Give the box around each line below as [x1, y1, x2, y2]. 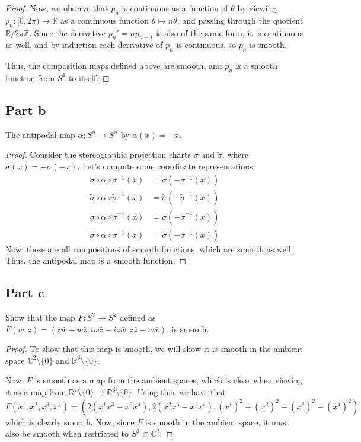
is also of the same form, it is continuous [156, 26, 303, 39]
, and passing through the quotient [177, 14, 304, 26]
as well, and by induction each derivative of [5, 39, 163, 51]
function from [5, 71, 55, 84]
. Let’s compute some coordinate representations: [77, 159, 255, 172]
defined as [119, 311, 156, 324]
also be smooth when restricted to [5, 427, 129, 440]
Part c [5, 283, 44, 302]
